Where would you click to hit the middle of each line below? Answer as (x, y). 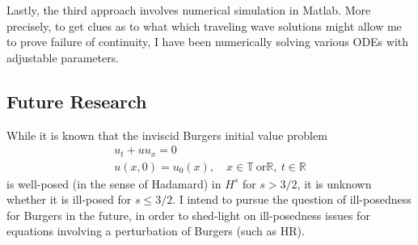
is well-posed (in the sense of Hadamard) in (114, 183)
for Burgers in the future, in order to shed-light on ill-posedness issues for (188, 215)
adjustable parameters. (63, 57)
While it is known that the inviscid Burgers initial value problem (167, 135)
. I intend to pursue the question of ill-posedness (292, 199)
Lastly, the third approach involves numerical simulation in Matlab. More (189, 10)
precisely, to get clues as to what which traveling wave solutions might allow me (204, 25)
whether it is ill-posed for (69, 199)
